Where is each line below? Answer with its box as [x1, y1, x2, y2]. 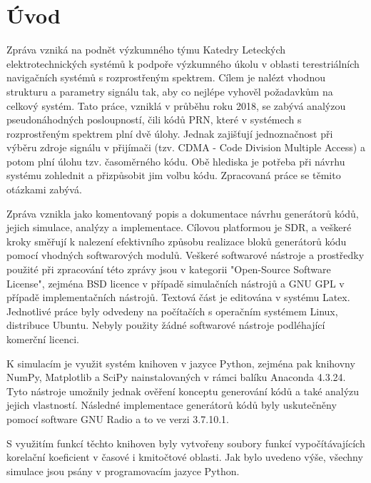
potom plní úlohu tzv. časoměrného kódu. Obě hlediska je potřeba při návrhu [6, 153, 345, 168]
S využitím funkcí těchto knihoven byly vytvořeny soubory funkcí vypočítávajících [6, 435, 365, 450]
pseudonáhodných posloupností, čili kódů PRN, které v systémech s [6, 112, 302, 127]
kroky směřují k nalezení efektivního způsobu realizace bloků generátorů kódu [6, 233, 347, 248]
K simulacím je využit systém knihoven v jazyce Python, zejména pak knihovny [6, 355, 355, 370]
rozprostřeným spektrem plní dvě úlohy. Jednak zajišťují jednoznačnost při [6, 126, 333, 141]
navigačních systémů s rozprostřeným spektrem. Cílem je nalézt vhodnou [6, 70, 325, 85]
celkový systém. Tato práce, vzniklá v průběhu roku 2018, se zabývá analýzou [6, 98, 346, 113]
